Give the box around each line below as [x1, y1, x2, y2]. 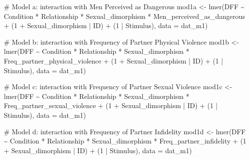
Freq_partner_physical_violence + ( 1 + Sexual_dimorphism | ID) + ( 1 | [4, 55, 223, 65]
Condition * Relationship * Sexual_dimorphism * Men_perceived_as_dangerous [4, 11, 245, 21]
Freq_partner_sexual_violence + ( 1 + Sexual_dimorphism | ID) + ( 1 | [4, 100, 218, 111]
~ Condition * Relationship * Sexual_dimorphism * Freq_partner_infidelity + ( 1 [4, 136, 247, 146]
